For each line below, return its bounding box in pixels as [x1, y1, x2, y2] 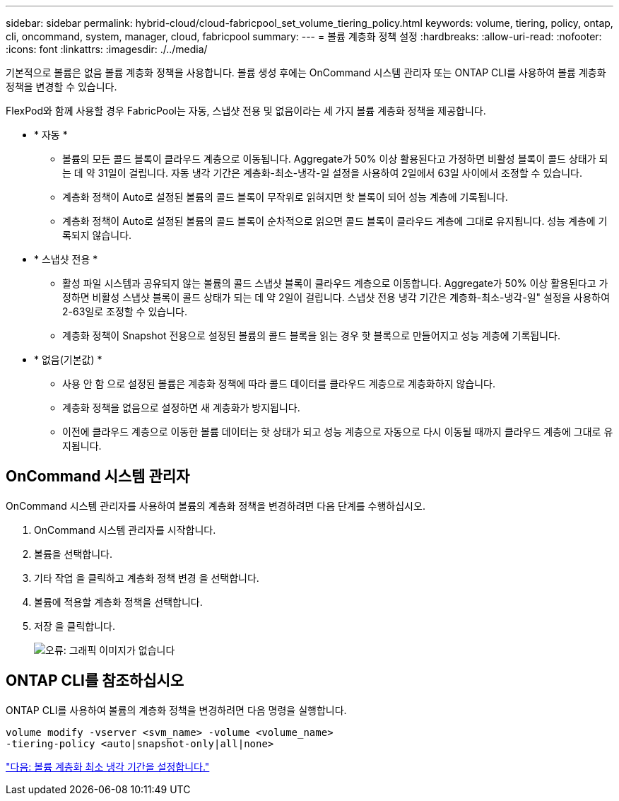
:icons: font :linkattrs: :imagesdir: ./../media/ [6, 43, 208, 55]
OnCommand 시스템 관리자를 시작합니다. [34, 523, 216, 536]
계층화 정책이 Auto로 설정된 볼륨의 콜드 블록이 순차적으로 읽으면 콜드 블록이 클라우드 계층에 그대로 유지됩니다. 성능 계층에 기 [62, 215, 608, 227]
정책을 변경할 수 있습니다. [6, 81, 117, 93]
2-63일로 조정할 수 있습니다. [62, 305, 187, 317]
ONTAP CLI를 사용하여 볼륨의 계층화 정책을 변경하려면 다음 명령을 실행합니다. [6, 703, 347, 716]
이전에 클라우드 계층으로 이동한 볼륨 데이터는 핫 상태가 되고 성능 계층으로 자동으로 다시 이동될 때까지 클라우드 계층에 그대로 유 [62, 426, 613, 438]
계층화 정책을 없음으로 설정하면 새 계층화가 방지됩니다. [62, 402, 300, 414]
